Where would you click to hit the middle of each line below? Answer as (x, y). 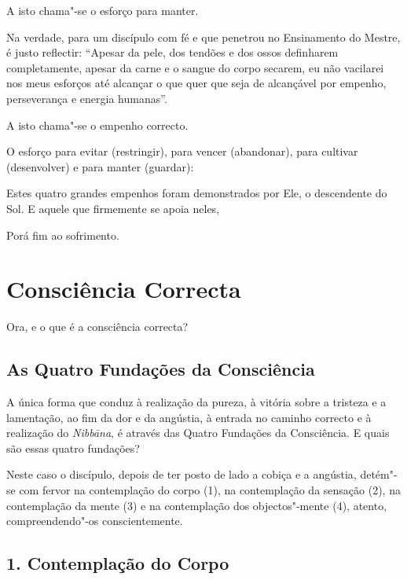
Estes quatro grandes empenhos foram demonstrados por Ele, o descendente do (197, 193)
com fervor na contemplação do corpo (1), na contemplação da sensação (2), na (210, 490)
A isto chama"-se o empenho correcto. (97, 125)
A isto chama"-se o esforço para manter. (103, 10)
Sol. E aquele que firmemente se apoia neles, (113, 208)
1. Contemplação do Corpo (118, 563)
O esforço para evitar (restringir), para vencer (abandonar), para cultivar (182, 151)
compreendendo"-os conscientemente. (95, 521)
